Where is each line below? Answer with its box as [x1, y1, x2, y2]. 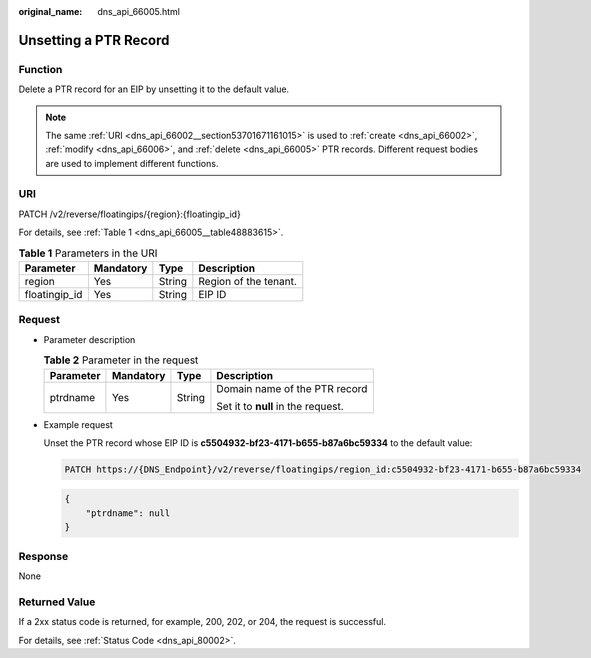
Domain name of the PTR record [216, 381, 368, 395]
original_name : [18, 6, 83, 17]
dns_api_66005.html [97, 6, 180, 17]
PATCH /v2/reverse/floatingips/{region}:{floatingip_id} [18, 208, 242, 220]
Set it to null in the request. [216, 399, 344, 413]
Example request [43, 418, 114, 430]
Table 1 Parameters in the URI [18, 246, 158, 260]
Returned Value [18, 595, 96, 609]
